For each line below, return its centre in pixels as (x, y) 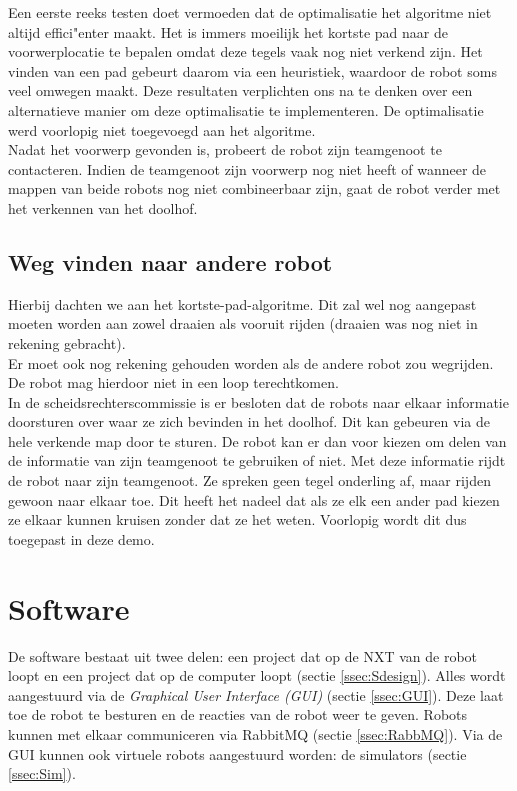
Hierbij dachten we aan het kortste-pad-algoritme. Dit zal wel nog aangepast (242, 303)
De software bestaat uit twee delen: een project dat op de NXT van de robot (243, 655)
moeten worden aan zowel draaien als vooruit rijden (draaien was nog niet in (243, 323)
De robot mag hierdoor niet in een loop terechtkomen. (173, 382)
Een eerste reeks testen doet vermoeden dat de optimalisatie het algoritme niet (250, 12)
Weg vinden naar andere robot (170, 261)
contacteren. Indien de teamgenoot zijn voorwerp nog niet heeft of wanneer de (247, 168)
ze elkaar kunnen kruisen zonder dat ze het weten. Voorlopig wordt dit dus (237, 519)
